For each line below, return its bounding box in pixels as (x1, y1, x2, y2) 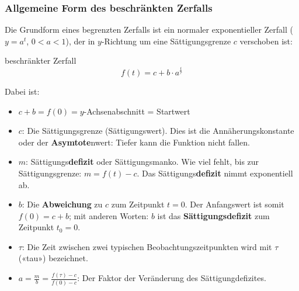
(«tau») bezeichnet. (18, 252, 88, 264)
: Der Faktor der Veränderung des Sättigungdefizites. (77, 272, 266, 284)
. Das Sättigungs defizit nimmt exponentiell (137, 167, 293, 179)
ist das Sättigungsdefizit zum (157, 209, 270, 221)
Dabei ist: (5, 85, 40, 97)
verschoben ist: (239, 34, 293, 47)
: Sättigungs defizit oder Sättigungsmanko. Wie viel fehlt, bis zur (26, 155, 259, 168)
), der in (65, 34, 95, 47)
